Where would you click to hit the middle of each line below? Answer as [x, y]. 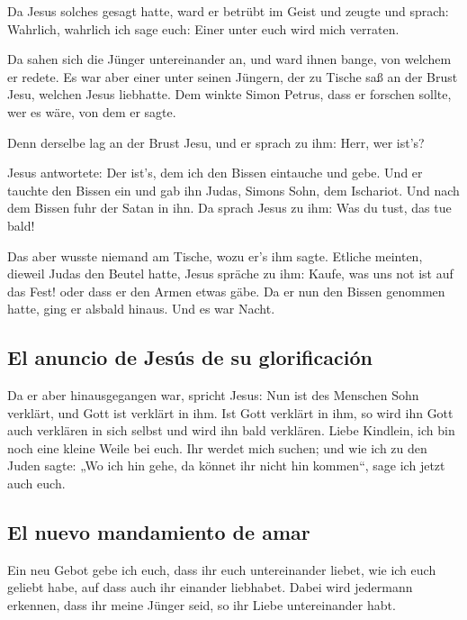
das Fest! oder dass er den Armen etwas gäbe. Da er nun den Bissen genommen [226, 291]
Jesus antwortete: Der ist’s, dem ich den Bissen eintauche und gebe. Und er [215, 173]
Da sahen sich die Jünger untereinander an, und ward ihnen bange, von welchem [229, 59]
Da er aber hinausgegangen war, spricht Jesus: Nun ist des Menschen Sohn [213, 395]
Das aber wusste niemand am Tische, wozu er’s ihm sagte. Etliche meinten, [215, 255]
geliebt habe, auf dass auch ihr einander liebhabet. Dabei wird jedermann [210, 587]
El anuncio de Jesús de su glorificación [190, 357]
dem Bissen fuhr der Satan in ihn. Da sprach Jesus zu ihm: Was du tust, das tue [229, 208]
